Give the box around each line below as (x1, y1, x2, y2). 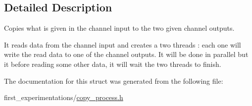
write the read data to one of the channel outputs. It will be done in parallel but (4, 49, 249, 59)
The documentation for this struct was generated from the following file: (4, 75, 223, 86)
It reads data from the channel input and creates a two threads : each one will (4, 39, 241, 50)
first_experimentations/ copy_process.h (4, 92, 123, 103)
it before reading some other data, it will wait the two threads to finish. (4, 58, 221, 69)
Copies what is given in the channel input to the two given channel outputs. (4, 23, 235, 33)
